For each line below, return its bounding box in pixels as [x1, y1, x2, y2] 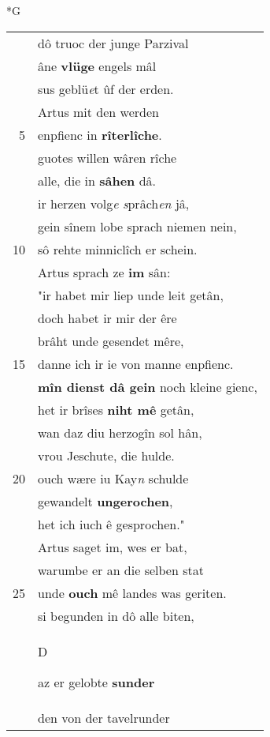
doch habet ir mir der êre [38, 308, 177, 327]
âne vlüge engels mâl [38, 56, 157, 75]
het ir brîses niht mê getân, [38, 400, 194, 419]
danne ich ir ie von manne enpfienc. [38, 354, 234, 373]
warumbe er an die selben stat [38, 560, 204, 579]
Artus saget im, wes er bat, [38, 537, 187, 556]
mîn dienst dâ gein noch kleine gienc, [38, 377, 257, 396]
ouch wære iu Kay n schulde [38, 468, 189, 487]
